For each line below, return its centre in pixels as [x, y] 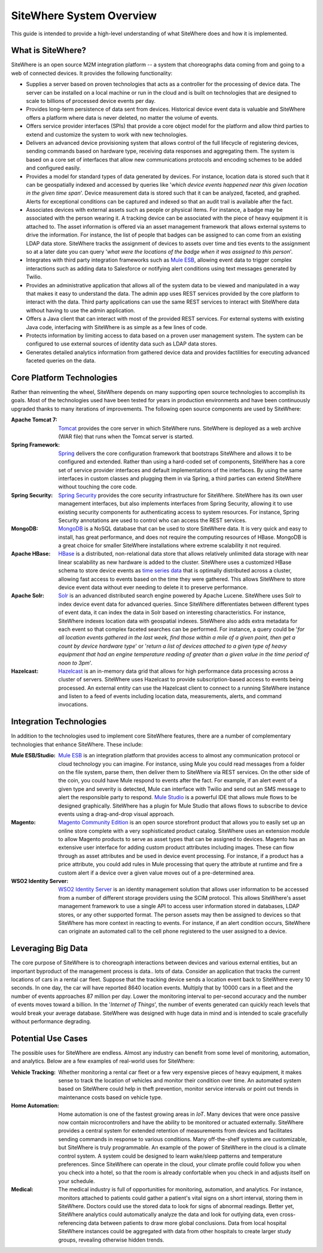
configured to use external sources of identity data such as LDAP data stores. [122, 344]
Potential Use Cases [49, 1038]
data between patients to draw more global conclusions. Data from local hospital [187, 1223]
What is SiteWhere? [49, 51]
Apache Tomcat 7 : [34, 420]
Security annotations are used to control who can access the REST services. [153, 520]
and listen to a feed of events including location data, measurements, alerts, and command [170, 696]
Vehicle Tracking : [33, 1072]
